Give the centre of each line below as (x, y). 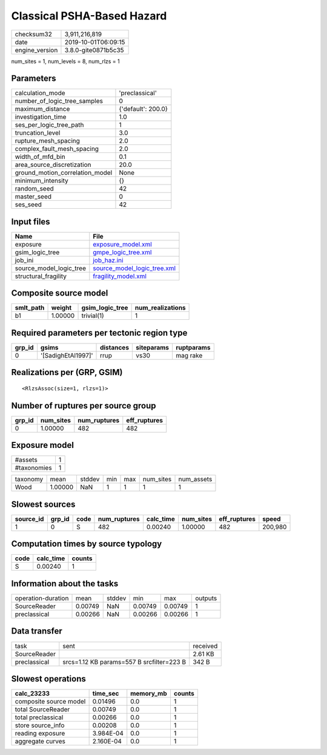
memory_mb (149, 694)
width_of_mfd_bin (40, 157)
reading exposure (40, 733)
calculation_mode (40, 93)
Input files (31, 222)
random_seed (34, 189)
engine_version (36, 50)
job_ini (24, 260)
